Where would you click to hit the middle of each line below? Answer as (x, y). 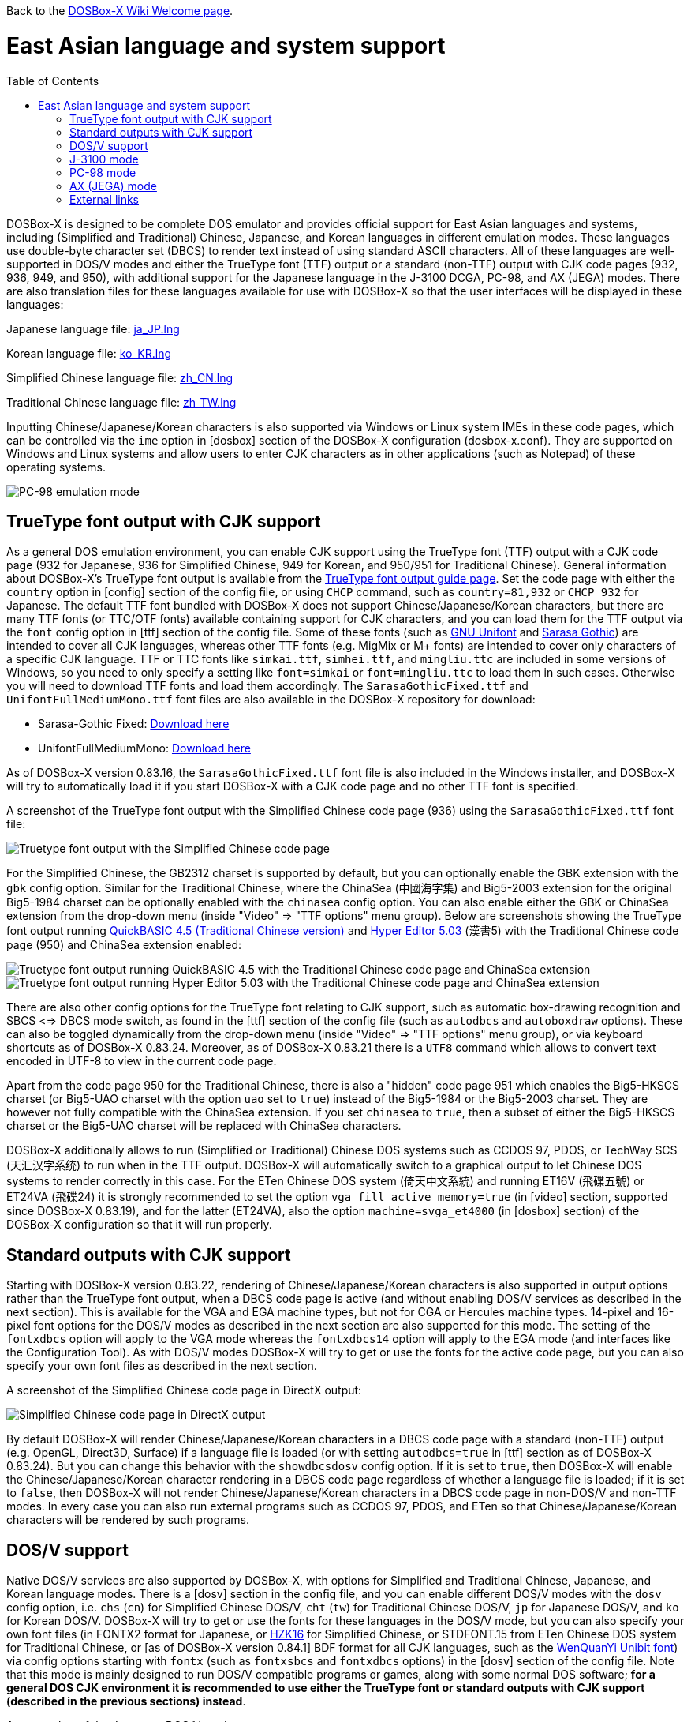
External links (105, 199)
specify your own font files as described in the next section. (162, 1366)
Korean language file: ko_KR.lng (89, 353)
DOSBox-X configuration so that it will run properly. (139, 1225)
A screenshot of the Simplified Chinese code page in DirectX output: (184, 1390)
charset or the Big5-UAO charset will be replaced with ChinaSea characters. (204, 1126)
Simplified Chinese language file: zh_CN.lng (120, 377)
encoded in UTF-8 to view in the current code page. (142, 1061)
